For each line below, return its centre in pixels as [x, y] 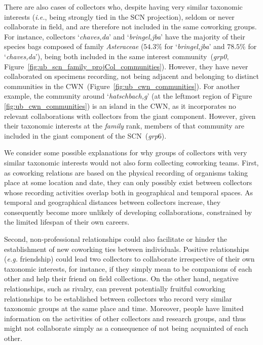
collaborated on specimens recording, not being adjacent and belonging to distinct [131, 76]
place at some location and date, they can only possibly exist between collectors [128, 182]
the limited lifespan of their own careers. [67, 222]
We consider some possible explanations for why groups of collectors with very [126, 153]
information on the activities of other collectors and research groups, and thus [125, 318]
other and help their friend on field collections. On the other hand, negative [121, 278]
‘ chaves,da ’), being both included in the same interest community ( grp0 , [117, 56]
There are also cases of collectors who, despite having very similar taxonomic [123, 7]
